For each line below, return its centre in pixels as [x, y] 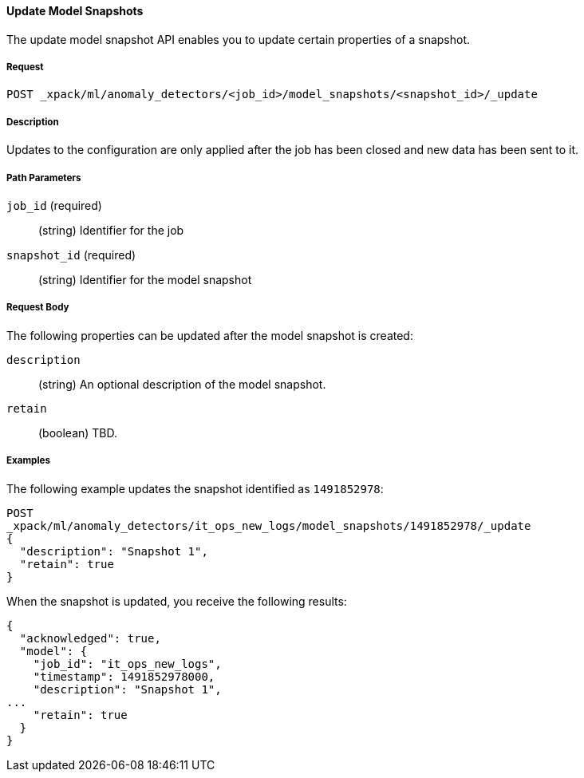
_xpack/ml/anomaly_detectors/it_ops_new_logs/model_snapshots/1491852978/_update [269, 525]
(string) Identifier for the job [111, 230]
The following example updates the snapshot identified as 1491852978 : [195, 488]
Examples [28, 461]
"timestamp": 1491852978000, [124, 676]
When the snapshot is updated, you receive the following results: [177, 601]
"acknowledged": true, [90, 638]
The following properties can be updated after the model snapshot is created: [210, 335]
